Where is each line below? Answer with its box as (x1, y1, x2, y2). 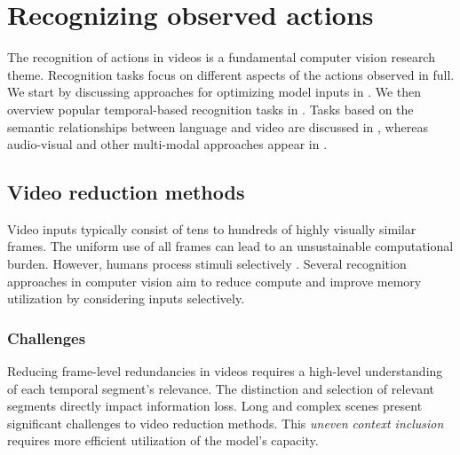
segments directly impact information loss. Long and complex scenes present (7, 396, 423, 415)
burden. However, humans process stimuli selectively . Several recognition (7, 255, 407, 273)
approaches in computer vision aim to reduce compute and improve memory (7, 271, 422, 290)
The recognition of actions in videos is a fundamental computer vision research (7, 48, 435, 67)
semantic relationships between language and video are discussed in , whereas (7, 117, 428, 136)
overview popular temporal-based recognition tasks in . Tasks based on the (7, 99, 414, 118)
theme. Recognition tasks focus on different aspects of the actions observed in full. (7, 65, 455, 83)
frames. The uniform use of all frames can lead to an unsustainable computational (7, 237, 454, 255)
